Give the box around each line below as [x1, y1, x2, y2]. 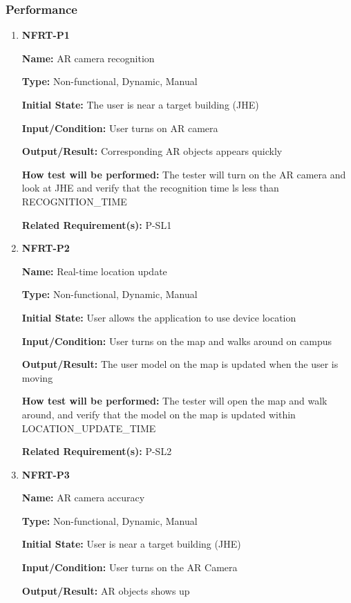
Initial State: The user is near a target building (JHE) [21, 98, 259, 111]
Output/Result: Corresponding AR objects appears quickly [21, 144, 283, 158]
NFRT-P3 [21, 467, 70, 481]
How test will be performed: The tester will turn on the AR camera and [21, 167, 346, 181]
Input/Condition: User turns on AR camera [21, 120, 218, 135]
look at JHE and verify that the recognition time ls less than [21, 180, 279, 195]
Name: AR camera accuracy [21, 490, 145, 505]
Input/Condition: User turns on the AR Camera [21, 560, 238, 575]
